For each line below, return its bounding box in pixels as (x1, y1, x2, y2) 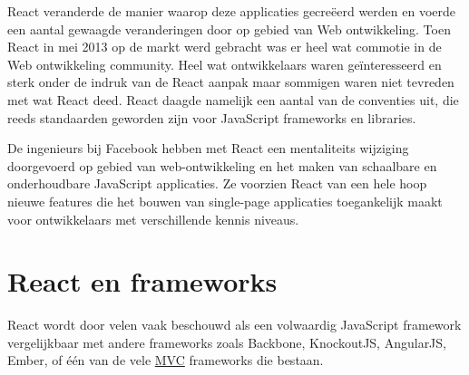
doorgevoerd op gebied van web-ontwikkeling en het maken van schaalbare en (7, 156, 437, 175)
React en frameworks (7, 263, 278, 300)
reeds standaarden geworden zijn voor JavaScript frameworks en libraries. (7, 108, 416, 127)
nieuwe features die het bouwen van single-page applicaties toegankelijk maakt (7, 191, 443, 210)
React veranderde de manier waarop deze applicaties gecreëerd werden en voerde (7, 2, 456, 20)
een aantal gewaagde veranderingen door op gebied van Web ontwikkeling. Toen (7, 19, 451, 38)
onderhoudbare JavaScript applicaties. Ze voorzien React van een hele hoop (7, 174, 427, 193)
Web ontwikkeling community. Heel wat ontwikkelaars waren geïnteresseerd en (7, 54, 442, 73)
